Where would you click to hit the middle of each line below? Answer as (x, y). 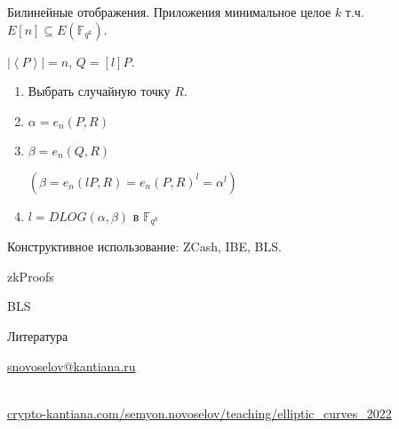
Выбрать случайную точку (99, 91)
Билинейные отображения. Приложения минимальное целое (169, 12)
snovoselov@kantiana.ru (72, 365)
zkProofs (31, 276)
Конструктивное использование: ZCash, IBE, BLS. (144, 246)
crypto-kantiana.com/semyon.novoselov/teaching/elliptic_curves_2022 (199, 413)
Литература (38, 336)
